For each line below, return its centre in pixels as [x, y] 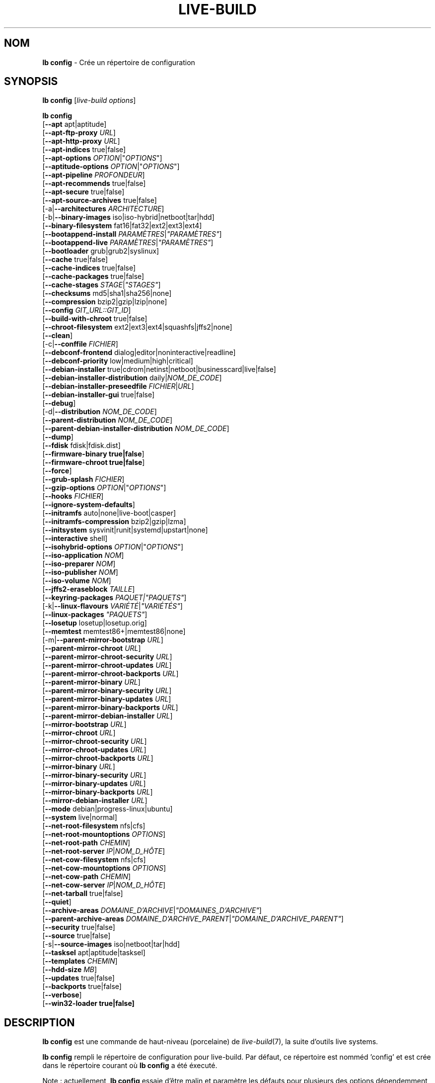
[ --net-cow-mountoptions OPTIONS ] [104, 868]
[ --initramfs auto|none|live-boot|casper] [109, 513]
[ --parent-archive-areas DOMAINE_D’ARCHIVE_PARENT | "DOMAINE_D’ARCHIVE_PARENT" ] [193, 919]
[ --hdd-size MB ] [70, 970]
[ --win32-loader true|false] [88, 1003]
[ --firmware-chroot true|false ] [94, 462]
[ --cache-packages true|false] [93, 276]
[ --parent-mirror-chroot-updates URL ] [107, 665]
